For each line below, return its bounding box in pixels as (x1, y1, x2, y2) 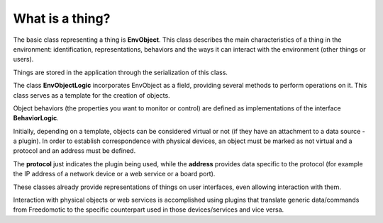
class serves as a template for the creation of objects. (13, 91, 170, 99)
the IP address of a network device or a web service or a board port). (13, 170, 216, 178)
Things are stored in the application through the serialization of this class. (13, 68, 228, 76)
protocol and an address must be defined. (13, 147, 136, 155)
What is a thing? (13, 11, 111, 26)
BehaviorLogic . (13, 114, 60, 122)
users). (13, 55, 34, 64)
